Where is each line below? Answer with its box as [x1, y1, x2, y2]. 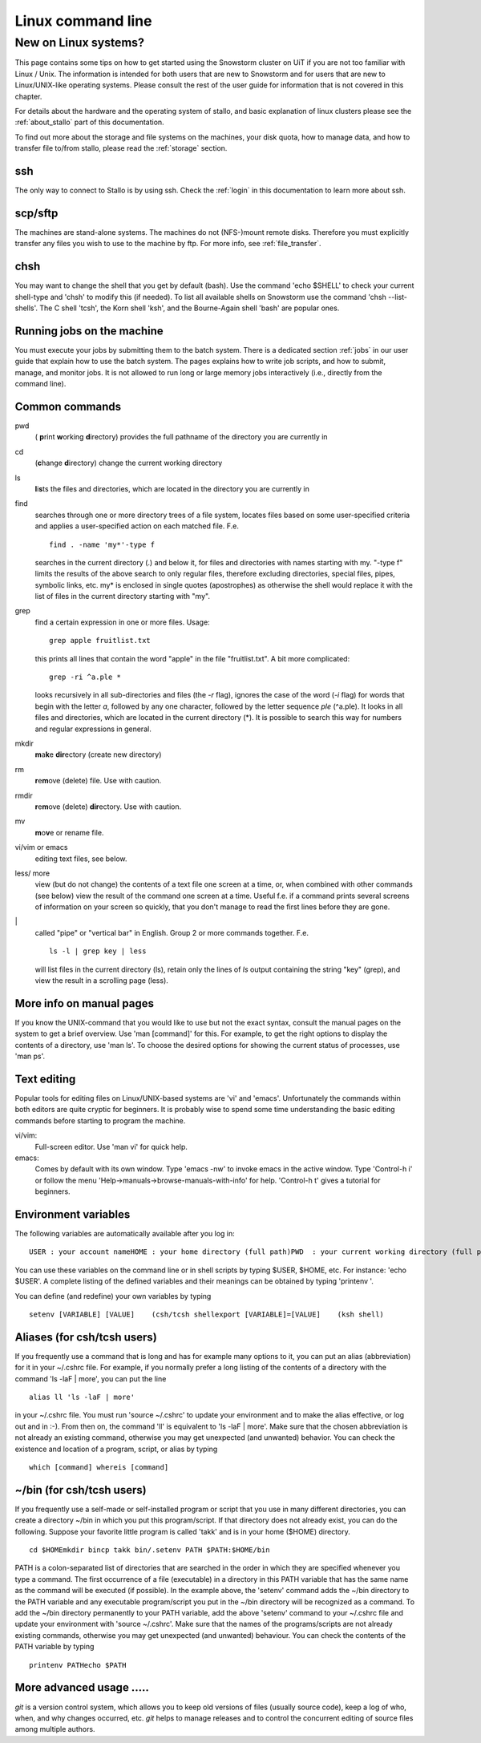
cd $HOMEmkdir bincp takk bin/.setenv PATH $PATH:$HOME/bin [29, 1546, 270, 1555]
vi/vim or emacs [14, 843, 68, 852]
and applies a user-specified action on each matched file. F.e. [34, 521, 240, 531]
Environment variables [14, 1207, 131, 1221]
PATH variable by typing [14, 1642, 95, 1652]
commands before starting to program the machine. [14, 1115, 186, 1126]
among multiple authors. [14, 1725, 95, 1734]
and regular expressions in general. [34, 724, 152, 734]
